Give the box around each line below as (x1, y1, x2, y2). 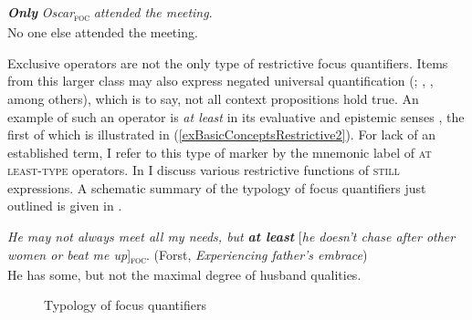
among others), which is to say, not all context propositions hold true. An (7, 88, 419, 108)
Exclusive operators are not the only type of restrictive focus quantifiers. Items (7, 53, 448, 72)
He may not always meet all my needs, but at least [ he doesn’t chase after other (7, 227, 456, 246)
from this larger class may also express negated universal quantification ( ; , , (7, 71, 434, 90)
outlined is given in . (7, 196, 122, 215)
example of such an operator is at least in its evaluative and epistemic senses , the (7, 107, 465, 126)
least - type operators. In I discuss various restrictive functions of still (7, 160, 400, 180)
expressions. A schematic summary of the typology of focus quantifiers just (7, 178, 426, 197)
